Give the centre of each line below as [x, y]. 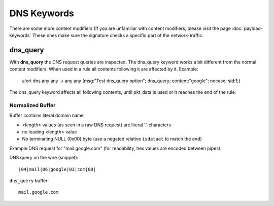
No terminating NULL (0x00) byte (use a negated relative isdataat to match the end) [112, 139]
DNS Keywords [42, 13]
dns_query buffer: [29, 181]
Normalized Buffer [32, 105]
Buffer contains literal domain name [46, 115]
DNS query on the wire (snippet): [44, 158]
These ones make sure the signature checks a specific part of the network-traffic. [118, 35]
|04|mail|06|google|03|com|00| [57, 169]
